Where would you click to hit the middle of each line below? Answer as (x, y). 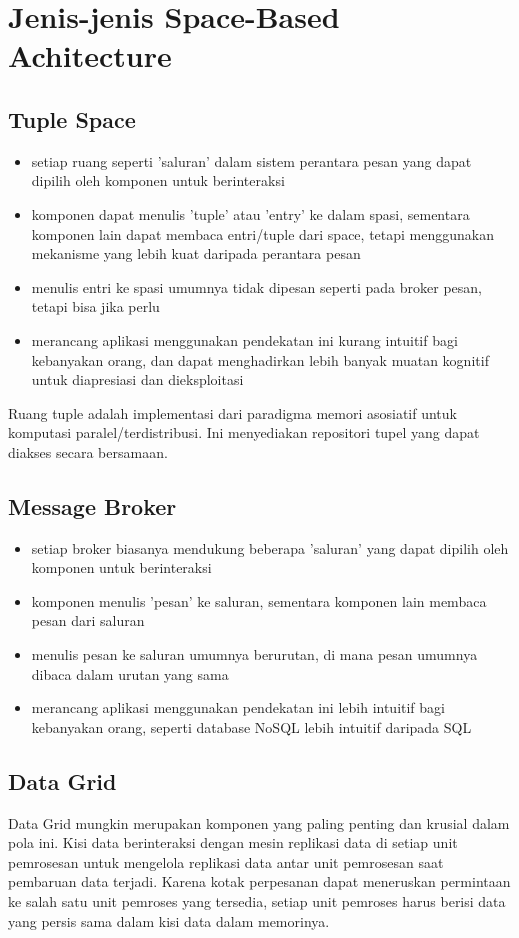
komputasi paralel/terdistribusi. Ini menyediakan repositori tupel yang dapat (244, 432)
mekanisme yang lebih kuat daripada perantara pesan (196, 253)
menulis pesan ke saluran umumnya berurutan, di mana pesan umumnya (254, 654)
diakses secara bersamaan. (88, 451)
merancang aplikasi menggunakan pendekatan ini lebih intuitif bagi (238, 707)
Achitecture (90, 55)
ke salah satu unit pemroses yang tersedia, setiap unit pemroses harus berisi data (257, 901)
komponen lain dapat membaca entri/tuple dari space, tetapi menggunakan (262, 233)
